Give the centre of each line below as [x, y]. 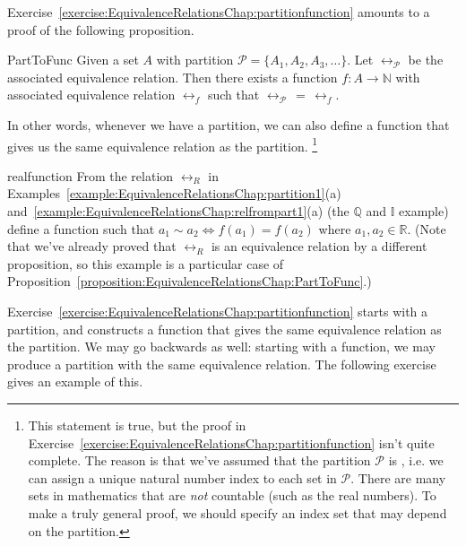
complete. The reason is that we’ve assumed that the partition [199, 460]
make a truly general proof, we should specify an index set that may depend [237, 512]
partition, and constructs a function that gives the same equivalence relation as [224, 329]
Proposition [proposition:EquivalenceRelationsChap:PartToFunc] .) [190, 281]
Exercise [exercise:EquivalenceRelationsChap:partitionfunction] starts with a [218, 311]
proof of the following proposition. [101, 29]
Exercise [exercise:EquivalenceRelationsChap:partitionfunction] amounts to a [219, 12]
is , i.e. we [416, 460]
